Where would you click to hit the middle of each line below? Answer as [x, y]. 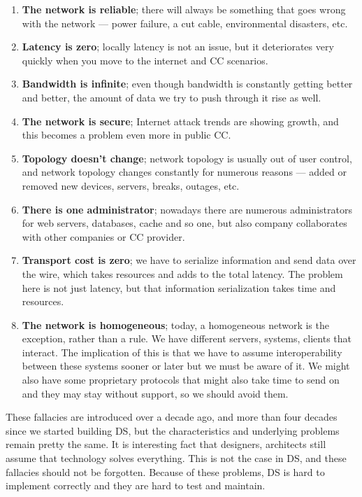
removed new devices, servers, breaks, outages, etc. [131, 185]
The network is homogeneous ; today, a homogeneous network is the [175, 324]
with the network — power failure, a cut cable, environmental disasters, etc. [185, 23]
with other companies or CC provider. [103, 236]
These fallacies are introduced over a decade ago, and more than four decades [172, 417]
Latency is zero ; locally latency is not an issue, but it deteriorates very [178, 47]
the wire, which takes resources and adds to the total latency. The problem [182, 273]
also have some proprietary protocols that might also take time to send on [181, 380]
